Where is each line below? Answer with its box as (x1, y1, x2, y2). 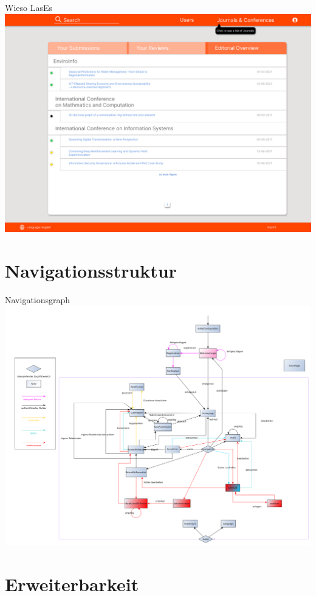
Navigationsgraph (5, 293, 70, 306)
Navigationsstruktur (5, 258, 177, 282)
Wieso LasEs (5, 1, 52, 13)
